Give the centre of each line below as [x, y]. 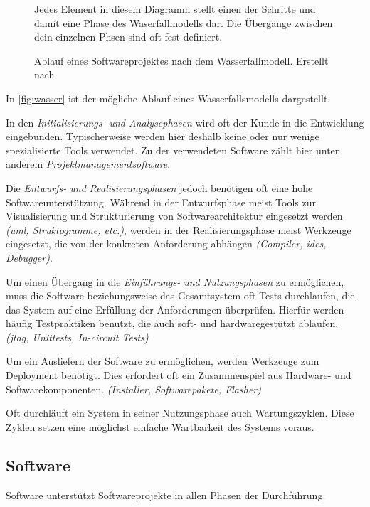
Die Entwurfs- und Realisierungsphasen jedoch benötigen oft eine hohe [159, 187]
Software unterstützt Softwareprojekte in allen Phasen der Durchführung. [166, 495]
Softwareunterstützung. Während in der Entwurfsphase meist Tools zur [161, 202]
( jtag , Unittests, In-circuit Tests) [77, 337]
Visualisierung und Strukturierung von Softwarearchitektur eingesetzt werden [174, 216]
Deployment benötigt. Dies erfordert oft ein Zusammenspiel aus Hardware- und [179, 375]
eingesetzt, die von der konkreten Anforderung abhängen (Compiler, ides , [166, 244]
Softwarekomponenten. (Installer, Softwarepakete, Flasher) [133, 389]
